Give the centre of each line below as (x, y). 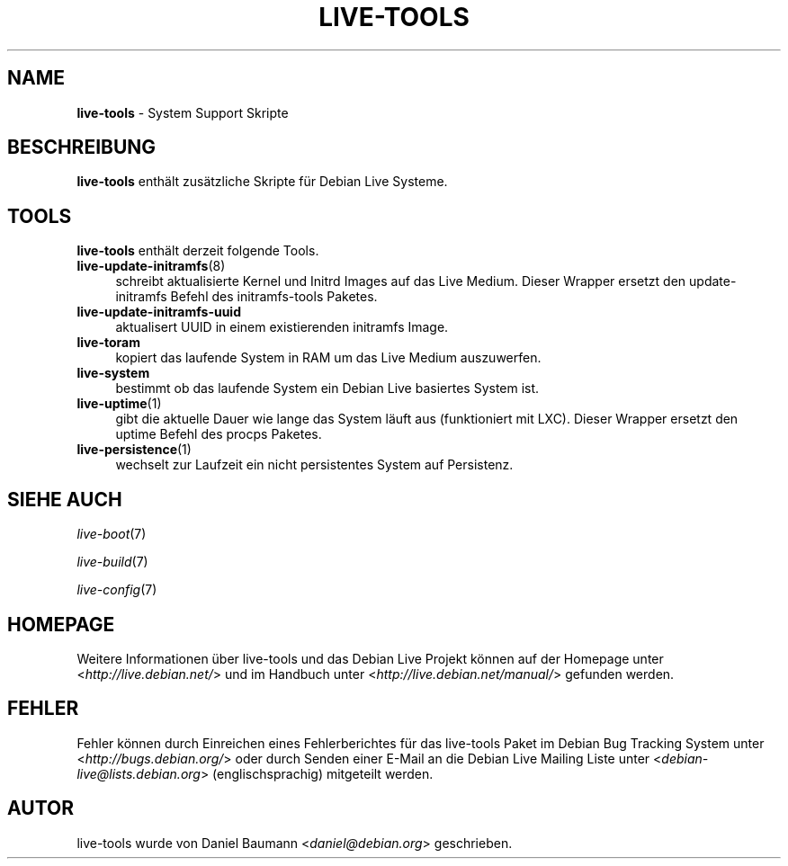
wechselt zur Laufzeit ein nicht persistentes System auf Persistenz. (314, 465)
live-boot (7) (112, 534)
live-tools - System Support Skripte (183, 112)
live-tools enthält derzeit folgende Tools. (198, 251)
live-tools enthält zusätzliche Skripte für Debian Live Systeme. (262, 182)
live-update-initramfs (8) (151, 266)
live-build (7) (112, 562)
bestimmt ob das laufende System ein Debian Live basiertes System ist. (327, 388)
